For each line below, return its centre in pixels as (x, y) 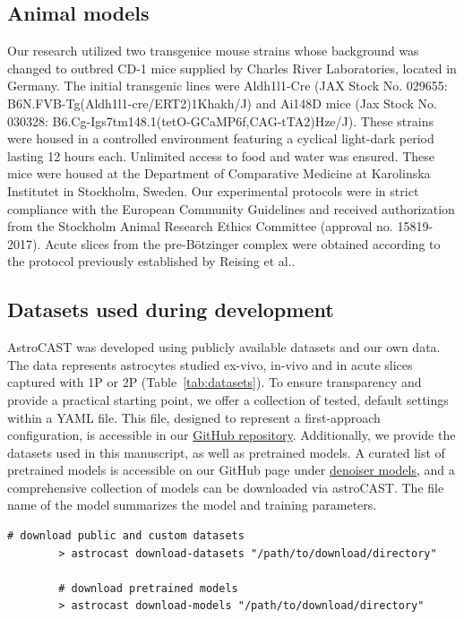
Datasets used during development (171, 309)
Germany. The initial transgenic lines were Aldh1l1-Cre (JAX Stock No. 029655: (228, 86)
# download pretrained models (148, 588)
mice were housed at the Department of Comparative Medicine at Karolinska (219, 173)
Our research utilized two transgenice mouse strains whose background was (213, 51)
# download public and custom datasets (126, 536)
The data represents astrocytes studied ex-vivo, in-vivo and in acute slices (210, 364)
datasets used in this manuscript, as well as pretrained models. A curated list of (226, 452)
